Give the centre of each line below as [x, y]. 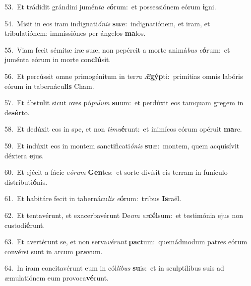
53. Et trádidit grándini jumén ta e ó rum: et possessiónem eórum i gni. [110, 6]
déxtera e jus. [24, 155]
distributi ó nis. [26, 181]
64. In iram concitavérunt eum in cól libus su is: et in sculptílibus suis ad [114, 268]
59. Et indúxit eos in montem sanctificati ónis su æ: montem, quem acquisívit [122, 145]
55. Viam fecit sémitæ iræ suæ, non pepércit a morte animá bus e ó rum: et [117, 49]
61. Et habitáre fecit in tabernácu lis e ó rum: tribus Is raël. [93, 198]
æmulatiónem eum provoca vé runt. [57, 277]
